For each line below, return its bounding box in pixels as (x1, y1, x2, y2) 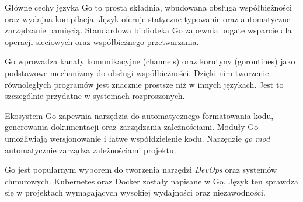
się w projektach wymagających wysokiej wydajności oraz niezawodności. (5, 186, 266, 198)
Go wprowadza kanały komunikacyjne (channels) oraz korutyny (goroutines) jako (5, 55, 295, 67)
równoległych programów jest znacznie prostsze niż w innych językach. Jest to (5, 78, 284, 90)
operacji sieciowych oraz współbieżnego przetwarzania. (5, 35, 199, 47)
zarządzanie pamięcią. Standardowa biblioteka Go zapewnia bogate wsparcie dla (5, 24, 292, 36)
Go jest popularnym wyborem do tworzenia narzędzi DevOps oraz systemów (5, 163, 277, 176)
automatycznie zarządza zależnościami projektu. (5, 143, 176, 156)
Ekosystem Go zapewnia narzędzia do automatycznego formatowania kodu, (5, 109, 274, 121)
